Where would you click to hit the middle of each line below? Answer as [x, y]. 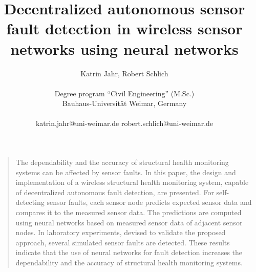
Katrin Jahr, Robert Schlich [124, 73]
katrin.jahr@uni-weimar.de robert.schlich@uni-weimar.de [124, 123]
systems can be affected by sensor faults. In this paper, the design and [126, 172]
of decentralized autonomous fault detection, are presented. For [115, 192]
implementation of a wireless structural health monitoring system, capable [132, 182]
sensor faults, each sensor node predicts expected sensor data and [149, 202]
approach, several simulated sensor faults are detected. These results [123, 242]
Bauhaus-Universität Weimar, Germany [124, 103]
